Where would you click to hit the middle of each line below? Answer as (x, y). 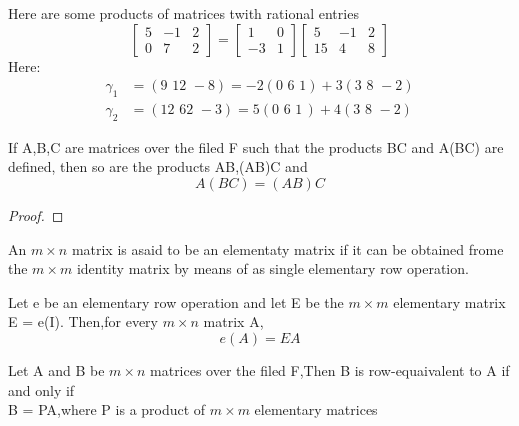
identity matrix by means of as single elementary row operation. (272, 268)
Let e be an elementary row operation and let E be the (176, 301)
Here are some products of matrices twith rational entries (183, 13)
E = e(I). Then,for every (83, 321)
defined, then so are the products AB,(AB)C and (158, 166)
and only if (41, 389)
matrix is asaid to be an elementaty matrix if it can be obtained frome (287, 248)
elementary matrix (449, 301)
